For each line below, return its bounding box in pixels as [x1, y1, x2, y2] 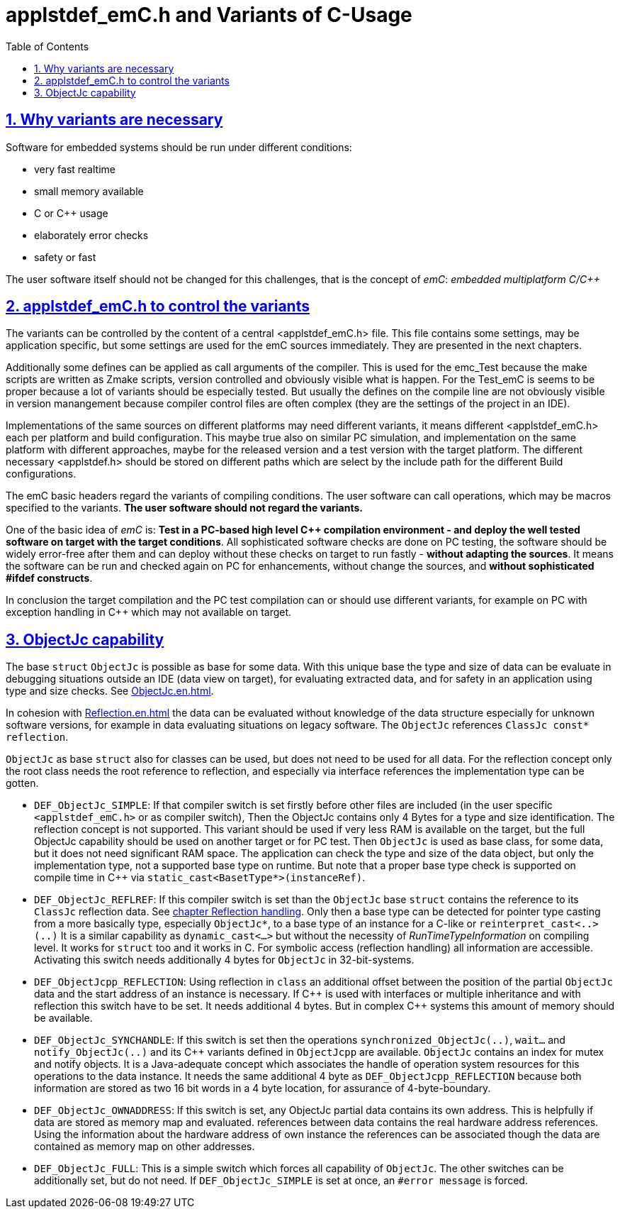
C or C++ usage [34, 206, 108, 219]
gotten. [6, 777, 39, 790]
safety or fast [34, 250, 96, 263]
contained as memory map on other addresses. [34, 1140, 255, 1153]
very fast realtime [34, 162, 115, 175]
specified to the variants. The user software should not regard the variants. [6, 502, 363, 514]
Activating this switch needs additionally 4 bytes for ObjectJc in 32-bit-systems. [34, 954, 415, 966]
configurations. [6, 468, 77, 480]
